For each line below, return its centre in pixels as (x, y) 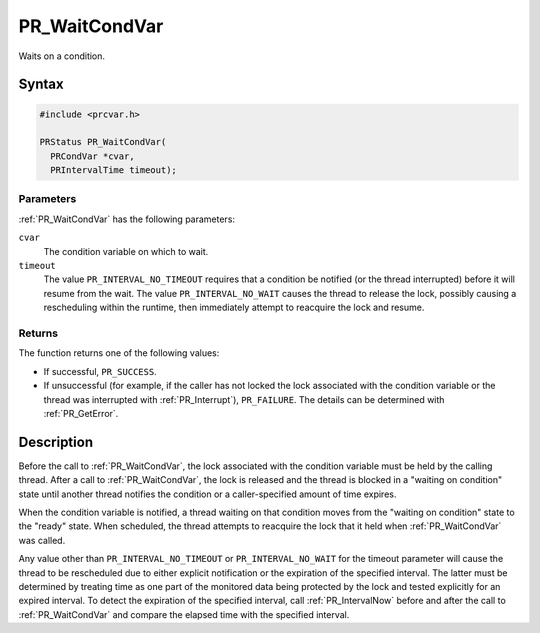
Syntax (41, 84)
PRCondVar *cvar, (92, 156)
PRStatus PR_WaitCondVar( (103, 142)
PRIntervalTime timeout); (113, 170)
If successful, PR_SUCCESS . (100, 371)
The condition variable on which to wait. (126, 251)
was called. (42, 540)
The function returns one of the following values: (119, 353)
